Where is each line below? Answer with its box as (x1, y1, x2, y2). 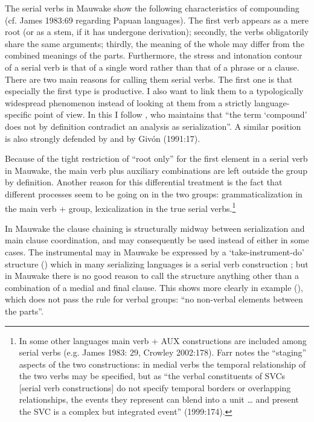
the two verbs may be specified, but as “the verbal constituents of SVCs (19, 369, 286, 382)
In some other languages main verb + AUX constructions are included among (19, 334, 307, 347)
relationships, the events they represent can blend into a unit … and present (19, 393, 299, 406)
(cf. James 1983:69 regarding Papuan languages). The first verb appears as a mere (5, 13, 309, 26)
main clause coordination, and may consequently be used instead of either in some (5, 234, 309, 246)
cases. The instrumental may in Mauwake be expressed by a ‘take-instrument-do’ (5, 245, 304, 258)
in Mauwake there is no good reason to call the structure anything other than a (5, 269, 299, 282)
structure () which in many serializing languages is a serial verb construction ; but (5, 257, 309, 270)
